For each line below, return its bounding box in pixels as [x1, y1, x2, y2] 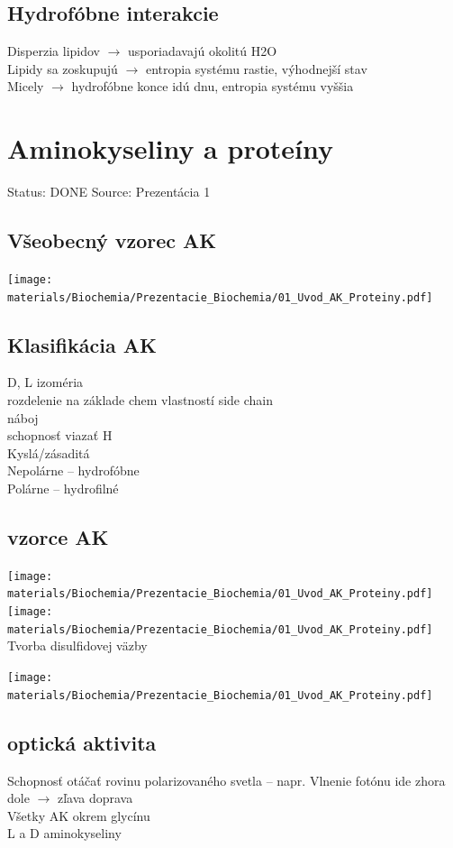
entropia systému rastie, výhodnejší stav [145, 59, 367, 78]
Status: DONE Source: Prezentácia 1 [7, 182, 211, 201]
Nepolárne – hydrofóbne [7, 461, 140, 480]
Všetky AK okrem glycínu [7, 806, 150, 825]
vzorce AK [7, 522, 109, 550]
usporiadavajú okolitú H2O [128, 41, 277, 60]
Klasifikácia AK [7, 330, 157, 358]
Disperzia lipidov [7, 41, 100, 60]
